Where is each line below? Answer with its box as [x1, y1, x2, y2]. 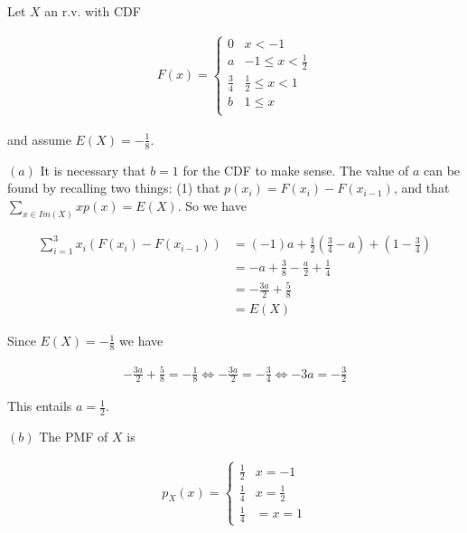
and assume [7, 129, 71, 148]
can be [424, 160, 461, 179]
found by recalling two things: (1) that [7, 178, 220, 197]
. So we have [177, 195, 247, 214]
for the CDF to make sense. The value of [182, 160, 409, 179]
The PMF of [39, 427, 108, 446]
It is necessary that [40, 160, 146, 179]
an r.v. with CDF [44, 2, 141, 20]
